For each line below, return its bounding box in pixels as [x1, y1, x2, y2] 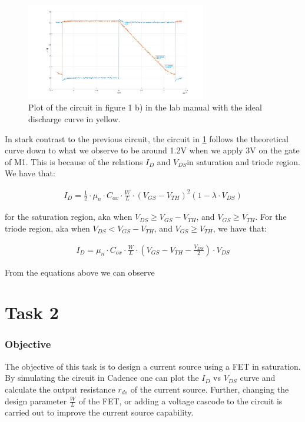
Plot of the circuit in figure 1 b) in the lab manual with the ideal [28, 101, 262, 113]
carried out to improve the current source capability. [5, 406, 194, 418]
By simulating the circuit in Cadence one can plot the [5, 371, 199, 384]
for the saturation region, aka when [5, 210, 132, 223]
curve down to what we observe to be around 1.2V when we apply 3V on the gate [5, 144, 300, 156]
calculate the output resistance [5, 383, 115, 395]
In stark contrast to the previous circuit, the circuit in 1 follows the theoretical [5, 132, 289, 145]
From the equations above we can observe [5, 266, 155, 278]
